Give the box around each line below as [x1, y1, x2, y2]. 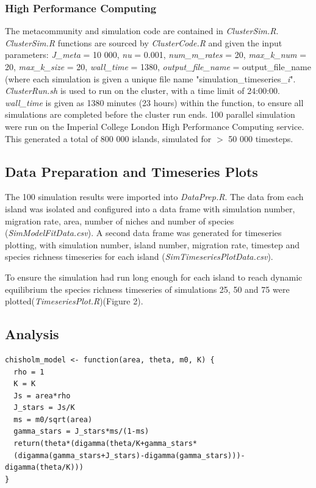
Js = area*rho [13, 391, 71, 400]
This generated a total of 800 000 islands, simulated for [5, 132, 212, 145]
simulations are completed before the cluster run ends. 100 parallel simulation [5, 108, 295, 121]
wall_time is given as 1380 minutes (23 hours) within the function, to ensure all [5, 96, 304, 109]
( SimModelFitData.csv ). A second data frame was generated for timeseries [5, 226, 282, 239]
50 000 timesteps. [228, 132, 293, 145]
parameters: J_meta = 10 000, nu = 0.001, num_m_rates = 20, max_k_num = [5, 48, 307, 61]
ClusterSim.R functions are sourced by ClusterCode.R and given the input [5, 36, 282, 49]
